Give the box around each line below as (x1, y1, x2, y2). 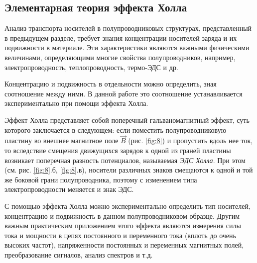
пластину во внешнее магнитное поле (4, 135, 119, 146)
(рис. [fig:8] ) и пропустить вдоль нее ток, (128, 135, 253, 146)
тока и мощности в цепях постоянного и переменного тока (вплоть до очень (4, 230, 236, 240)
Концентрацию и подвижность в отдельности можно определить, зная (4, 79, 217, 89)
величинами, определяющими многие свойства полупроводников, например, (4, 52, 236, 62)
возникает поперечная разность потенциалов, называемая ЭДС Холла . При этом (4, 155, 246, 165)
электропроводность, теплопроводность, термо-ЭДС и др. (4, 62, 178, 72)
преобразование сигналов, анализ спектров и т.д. (4, 249, 153, 260)
